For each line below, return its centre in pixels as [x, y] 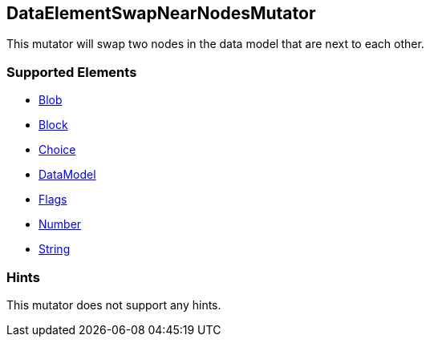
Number [60, 224]
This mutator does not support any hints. [114, 305]
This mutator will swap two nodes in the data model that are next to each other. [215, 44]
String [55, 249]
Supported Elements [72, 72]
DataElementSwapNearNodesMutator [161, 13]
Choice [57, 150]
